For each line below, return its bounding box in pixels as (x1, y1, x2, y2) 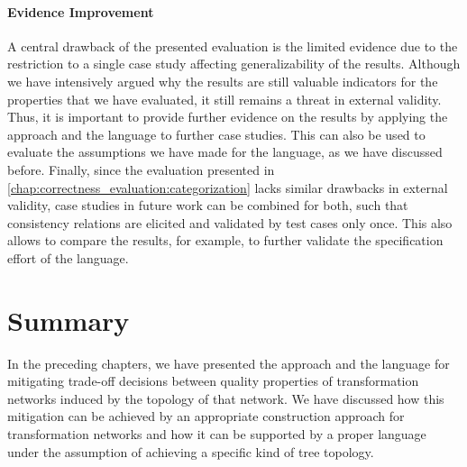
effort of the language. (7, 248, 129, 267)
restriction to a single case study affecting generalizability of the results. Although (7, 54, 461, 73)
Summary (7, 301, 130, 338)
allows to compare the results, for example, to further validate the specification (7, 231, 444, 250)
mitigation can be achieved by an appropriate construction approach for (7, 407, 405, 426)
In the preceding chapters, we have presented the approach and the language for (7, 353, 450, 372)
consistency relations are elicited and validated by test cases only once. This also (7, 213, 453, 232)
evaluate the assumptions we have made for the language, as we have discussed (7, 142, 443, 161)
